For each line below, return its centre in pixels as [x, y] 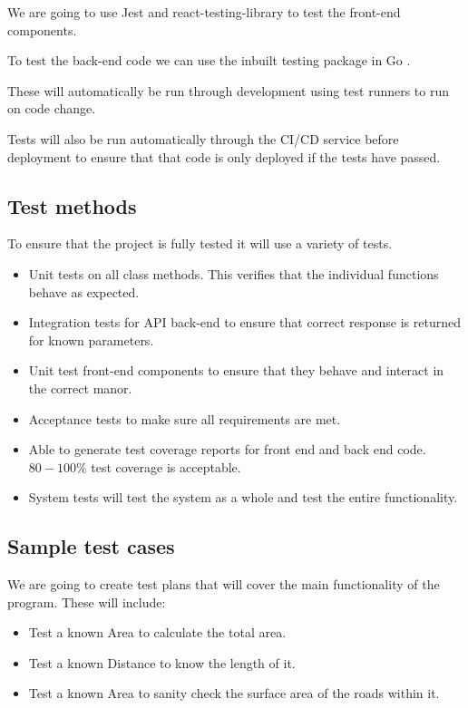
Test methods [72, 205]
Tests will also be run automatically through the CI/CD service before [203, 138]
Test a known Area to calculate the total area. [157, 632]
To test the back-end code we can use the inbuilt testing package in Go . [209, 60]
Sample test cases [91, 546]
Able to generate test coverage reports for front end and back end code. [227, 449]
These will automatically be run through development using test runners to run [229, 90]
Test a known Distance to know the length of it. [162, 662]
